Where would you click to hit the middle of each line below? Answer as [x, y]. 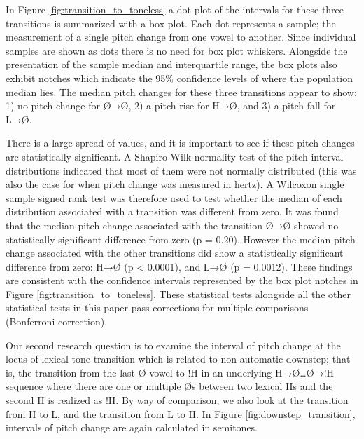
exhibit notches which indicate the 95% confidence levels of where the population [180, 77]
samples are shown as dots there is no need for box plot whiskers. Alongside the [177, 50]
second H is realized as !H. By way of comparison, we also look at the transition [177, 400]
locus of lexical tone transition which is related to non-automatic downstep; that [178, 359]
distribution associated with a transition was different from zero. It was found [172, 211]
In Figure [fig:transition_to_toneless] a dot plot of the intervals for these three [175, 9]
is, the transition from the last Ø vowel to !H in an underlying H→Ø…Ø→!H [170, 372]
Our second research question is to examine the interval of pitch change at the [173, 345]
